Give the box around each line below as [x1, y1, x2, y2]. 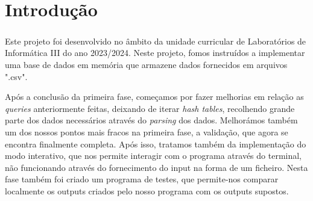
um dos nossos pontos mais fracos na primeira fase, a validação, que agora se [5, 125, 288, 138]
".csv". [5, 70, 28, 82]
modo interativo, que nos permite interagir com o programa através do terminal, [5, 149, 302, 162]
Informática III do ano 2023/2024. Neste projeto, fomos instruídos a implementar [5, 46, 305, 59]
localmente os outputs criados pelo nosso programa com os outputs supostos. [5, 184, 289, 197]
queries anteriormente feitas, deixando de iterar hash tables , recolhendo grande [5, 102, 295, 114]
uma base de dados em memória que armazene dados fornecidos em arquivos [5, 58, 288, 70]
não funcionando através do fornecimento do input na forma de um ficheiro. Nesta [5, 161, 308, 173]
